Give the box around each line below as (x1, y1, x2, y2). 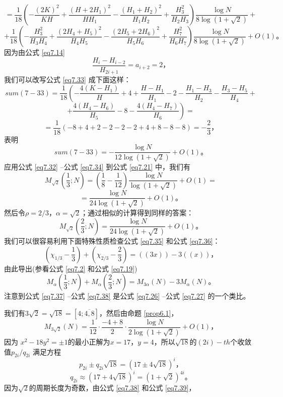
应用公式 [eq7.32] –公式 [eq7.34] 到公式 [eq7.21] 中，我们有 (4, 161, 190, 172)
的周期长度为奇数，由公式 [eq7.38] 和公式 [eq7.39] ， (29, 382, 196, 393)
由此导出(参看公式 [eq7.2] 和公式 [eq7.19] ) (4, 263, 137, 273)
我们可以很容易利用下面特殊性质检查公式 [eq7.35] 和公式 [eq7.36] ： (4, 236, 220, 246)
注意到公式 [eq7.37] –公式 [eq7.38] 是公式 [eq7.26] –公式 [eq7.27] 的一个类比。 (4, 291, 250, 301)
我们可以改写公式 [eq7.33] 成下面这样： (4, 74, 131, 85)
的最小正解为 (67, 336, 110, 347)
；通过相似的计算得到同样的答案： (81, 207, 194, 218)
